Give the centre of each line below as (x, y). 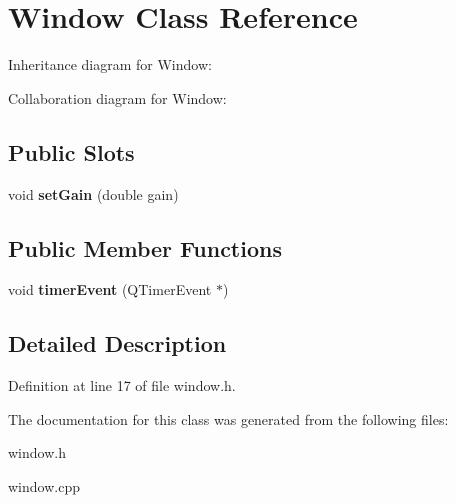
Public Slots (71, 151)
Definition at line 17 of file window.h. (122, 385)
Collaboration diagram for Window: (117, 97)
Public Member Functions (145, 247)
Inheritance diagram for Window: (110, 64)
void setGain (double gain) (93, 193)
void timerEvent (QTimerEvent (110, 289)
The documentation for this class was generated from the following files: (228, 418)
